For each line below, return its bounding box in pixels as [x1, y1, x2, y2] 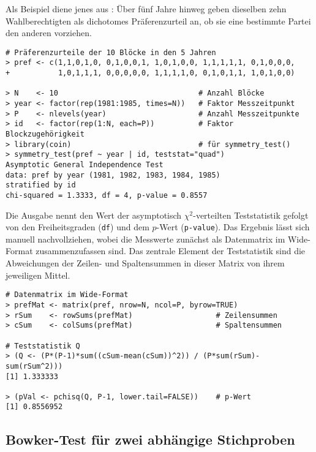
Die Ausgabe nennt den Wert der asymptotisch [6, 208, 182, 221]
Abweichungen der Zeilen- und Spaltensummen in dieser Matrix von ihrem [6, 257, 285, 269]
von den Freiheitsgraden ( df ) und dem [6, 220, 149, 233]
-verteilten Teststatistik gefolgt [193, 208, 309, 221]
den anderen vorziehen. [6, 26, 92, 39]
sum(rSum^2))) [6, 361, 63, 371]
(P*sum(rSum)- [203, 352, 260, 361]
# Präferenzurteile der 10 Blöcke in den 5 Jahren [6, 48, 216, 57]
